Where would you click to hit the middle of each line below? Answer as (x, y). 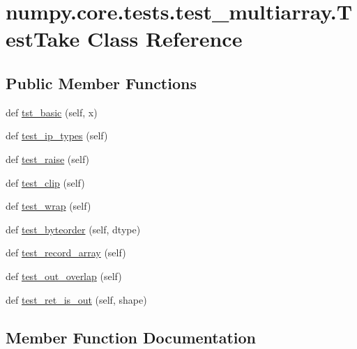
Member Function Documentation (131, 337)
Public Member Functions (101, 83)
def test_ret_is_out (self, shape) (76, 299)
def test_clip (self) (45, 182)
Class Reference (165, 39)
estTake (43, 39)
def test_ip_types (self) (57, 135)
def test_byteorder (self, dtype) (73, 229)
